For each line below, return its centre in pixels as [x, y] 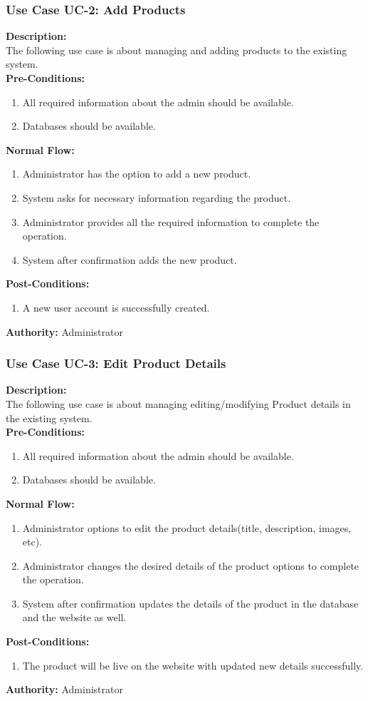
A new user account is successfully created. [116, 307]
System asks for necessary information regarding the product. [157, 197]
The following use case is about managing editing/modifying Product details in [178, 403]
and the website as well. [74, 617]
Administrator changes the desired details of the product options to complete [191, 565]
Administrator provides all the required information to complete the [171, 221]
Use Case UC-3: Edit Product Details [116, 363]
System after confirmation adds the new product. [130, 259]
